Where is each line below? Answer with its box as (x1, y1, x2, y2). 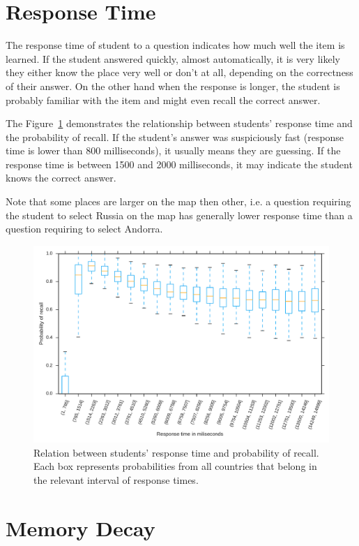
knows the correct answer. (6, 170, 116, 185)
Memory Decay (6, 513, 155, 542)
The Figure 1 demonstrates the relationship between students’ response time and (6, 116, 353, 131)
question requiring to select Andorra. (6, 221, 163, 236)
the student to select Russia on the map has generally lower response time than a (6, 207, 353, 222)
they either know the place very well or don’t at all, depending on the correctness (6, 65, 353, 80)
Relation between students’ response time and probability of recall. (33, 445, 319, 459)
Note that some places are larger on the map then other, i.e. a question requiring (6, 194, 351, 209)
